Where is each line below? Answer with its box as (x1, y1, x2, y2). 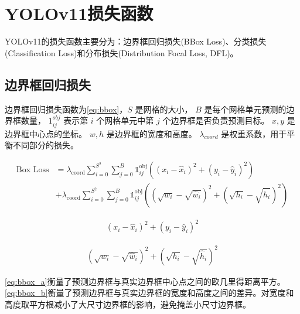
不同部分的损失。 (12, 139, 79, 151)
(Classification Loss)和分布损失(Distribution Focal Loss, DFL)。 (5, 46, 238, 59)
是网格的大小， (135, 103, 193, 115)
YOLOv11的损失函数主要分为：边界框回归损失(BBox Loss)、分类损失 (5, 35, 267, 47)
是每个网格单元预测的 (204, 103, 287, 115)
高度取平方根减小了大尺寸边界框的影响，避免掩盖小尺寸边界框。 (5, 298, 251, 310)
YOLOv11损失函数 (5, 1, 154, 25)
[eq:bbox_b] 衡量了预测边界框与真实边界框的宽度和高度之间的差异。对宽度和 (5, 286, 294, 299)
